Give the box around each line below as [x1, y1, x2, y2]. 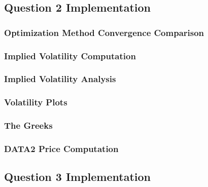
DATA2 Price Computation [4, 142, 119, 155]
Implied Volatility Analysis [4, 72, 116, 85]
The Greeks [4, 119, 53, 132]
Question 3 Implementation [4, 169, 151, 184]
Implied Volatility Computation [4, 49, 136, 62]
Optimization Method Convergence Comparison [4, 26, 204, 39]
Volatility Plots [4, 96, 67, 108]
